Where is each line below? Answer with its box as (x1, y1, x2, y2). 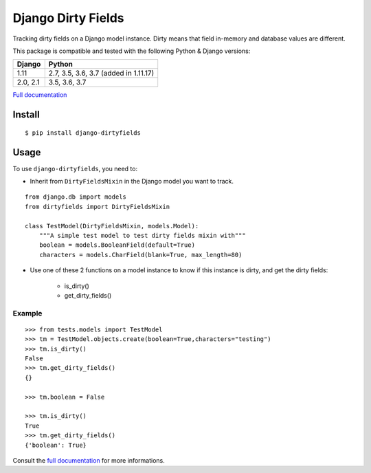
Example (12, 308, 43, 318)
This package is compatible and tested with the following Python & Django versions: (12, 47, 251, 55)
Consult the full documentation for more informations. (12, 456, 165, 464)
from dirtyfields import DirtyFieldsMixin (25, 203, 170, 210)
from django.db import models (25, 193, 127, 201)
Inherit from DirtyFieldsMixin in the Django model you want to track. (30, 177, 234, 186)
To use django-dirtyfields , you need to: (12, 164, 137, 173)
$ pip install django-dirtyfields (25, 129, 141, 137)
